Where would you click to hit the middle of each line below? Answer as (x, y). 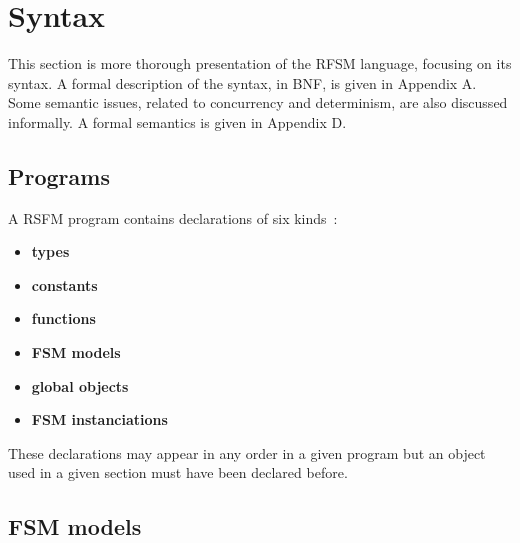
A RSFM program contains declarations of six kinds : (173, 217)
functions (63, 318)
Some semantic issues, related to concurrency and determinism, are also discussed (258, 102)
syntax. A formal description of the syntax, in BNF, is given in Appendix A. (242, 82)
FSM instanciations (99, 419)
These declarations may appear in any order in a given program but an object (247, 452)
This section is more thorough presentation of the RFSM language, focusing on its (260, 63)
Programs (59, 175)
